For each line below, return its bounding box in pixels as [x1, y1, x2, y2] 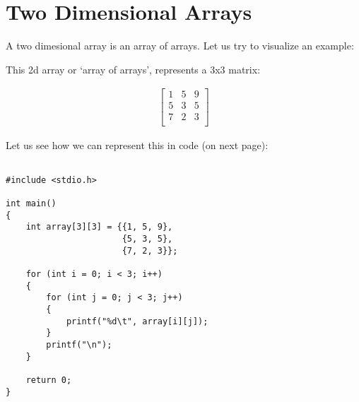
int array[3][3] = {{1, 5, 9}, [25, 222, 173, 232]
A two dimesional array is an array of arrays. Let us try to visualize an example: [6, 38, 354, 53]
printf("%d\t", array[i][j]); [66, 316, 208, 326]
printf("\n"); [46, 339, 112, 350]
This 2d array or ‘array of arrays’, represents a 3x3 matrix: [6, 61, 261, 76]
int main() [6, 199, 57, 209]
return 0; [25, 374, 72, 385]
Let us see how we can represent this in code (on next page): [6, 138, 269, 153]
